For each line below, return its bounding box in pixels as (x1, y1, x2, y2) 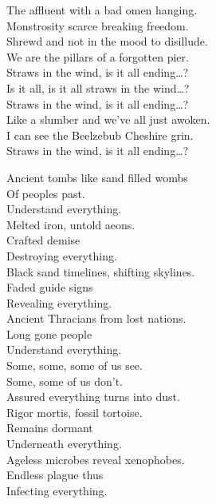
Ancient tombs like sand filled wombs (6, 169, 188, 185)
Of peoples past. (6, 185, 85, 201)
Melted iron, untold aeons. (6, 216, 135, 232)
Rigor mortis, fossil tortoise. (6, 403, 143, 420)
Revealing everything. (6, 294, 112, 311)
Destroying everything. (6, 247, 117, 264)
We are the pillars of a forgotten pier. (6, 48, 189, 65)
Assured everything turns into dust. (6, 388, 180, 405)
